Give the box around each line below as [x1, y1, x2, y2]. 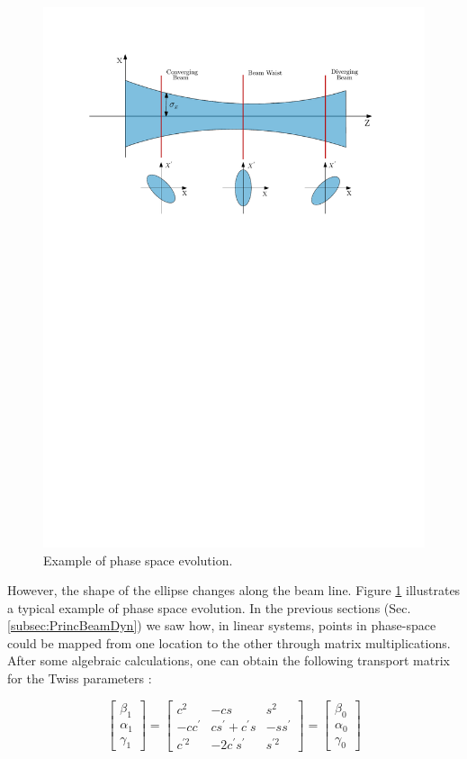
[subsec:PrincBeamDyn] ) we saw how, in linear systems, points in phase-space [7, 616, 436, 635]
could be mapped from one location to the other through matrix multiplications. [7, 633, 451, 652]
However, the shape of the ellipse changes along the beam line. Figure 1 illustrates [7, 581, 461, 600]
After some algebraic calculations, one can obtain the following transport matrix [7, 651, 450, 670]
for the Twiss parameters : [7, 669, 152, 688]
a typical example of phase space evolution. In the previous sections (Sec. [7, 598, 411, 617]
